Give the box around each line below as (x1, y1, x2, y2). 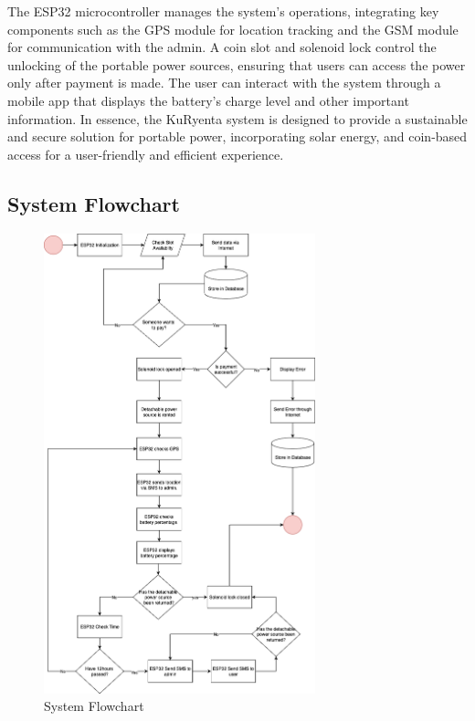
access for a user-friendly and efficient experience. (7, 144, 284, 163)
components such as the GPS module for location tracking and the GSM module (7, 19, 459, 38)
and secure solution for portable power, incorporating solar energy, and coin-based (7, 127, 468, 146)
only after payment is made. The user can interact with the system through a (7, 73, 441, 92)
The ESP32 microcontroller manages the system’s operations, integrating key (7, 2, 439, 20)
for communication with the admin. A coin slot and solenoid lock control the (7, 37, 437, 57)
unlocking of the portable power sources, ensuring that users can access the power (7, 55, 466, 74)
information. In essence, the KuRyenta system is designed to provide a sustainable (7, 109, 468, 128)
